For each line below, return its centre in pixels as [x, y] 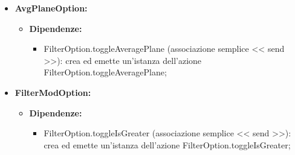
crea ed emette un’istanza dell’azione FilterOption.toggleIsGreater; [167, 144]
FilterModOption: [53, 92]
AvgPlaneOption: [51, 8]
